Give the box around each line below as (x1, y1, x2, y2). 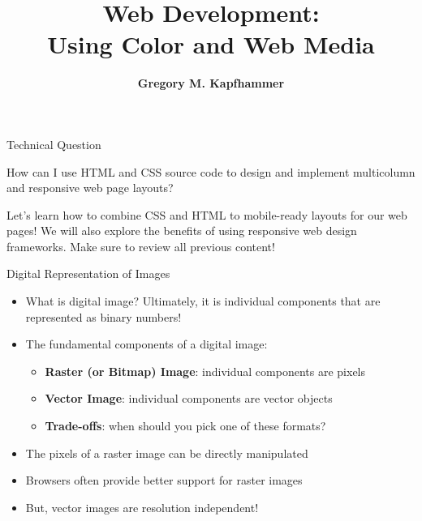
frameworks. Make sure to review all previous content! (6, 237, 275, 254)
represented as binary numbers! (25, 308, 182, 325)
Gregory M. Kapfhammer (137, 75, 285, 92)
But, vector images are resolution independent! (25, 498, 259, 515)
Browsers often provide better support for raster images (25, 472, 303, 489)
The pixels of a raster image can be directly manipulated (25, 444, 308, 461)
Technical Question (6, 135, 101, 152)
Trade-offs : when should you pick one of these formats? (45, 417, 326, 434)
